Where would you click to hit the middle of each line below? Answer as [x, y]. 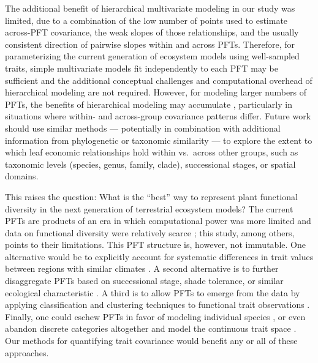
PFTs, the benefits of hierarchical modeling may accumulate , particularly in [149, 104]
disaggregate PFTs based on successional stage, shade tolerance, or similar [144, 281]
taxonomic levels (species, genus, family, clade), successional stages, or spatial [150, 164]
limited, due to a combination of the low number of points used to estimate [146, 20]
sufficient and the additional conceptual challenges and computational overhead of [159, 80]
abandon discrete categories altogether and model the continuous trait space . [151, 328]
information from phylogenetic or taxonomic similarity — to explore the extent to [159, 140]
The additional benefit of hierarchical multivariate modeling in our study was [150, 8]
